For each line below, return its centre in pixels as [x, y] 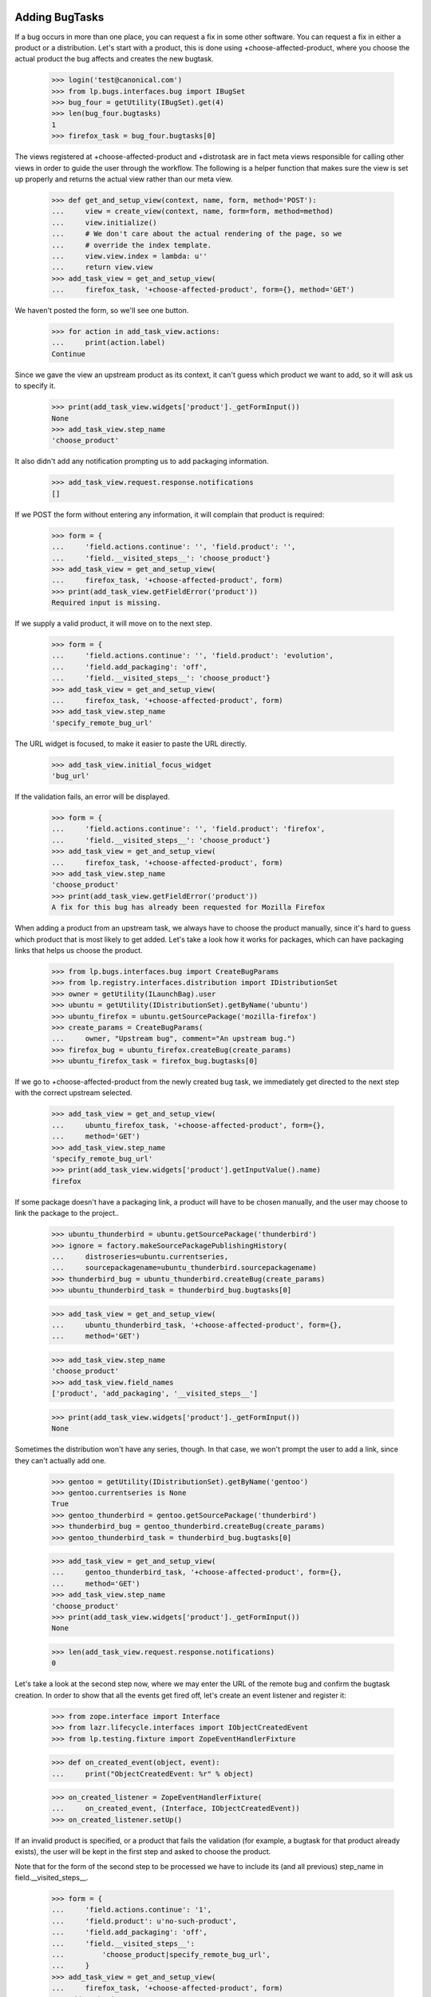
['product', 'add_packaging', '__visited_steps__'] [155, 1394]
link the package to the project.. [67, 1213]
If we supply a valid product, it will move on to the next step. [114, 624]
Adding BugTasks [59, 17]
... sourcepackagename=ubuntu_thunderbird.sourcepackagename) [184, 1268]
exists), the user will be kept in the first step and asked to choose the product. [143, 1852]
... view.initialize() [104, 222]
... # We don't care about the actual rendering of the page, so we [197, 234]
